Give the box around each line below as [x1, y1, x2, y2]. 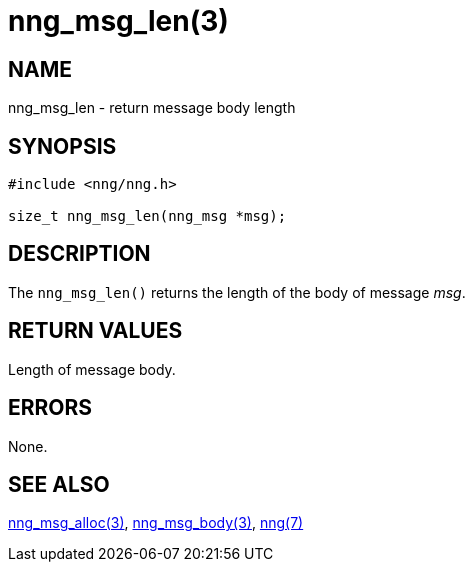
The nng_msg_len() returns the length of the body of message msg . [8, 283, 466, 301]
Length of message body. [8, 360, 176, 378]
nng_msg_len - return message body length [8, 99, 296, 117]
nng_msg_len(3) [8, 4, 229, 38]
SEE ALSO [8, 471, 110, 497]
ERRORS [8, 395, 93, 421]
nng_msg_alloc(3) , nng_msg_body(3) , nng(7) [8, 514, 304, 532]
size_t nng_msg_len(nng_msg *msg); [8, 208, 287, 225]
